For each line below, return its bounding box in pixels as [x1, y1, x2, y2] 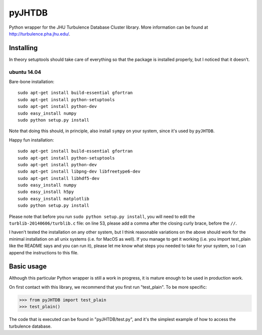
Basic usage [9, 263, 47, 271]
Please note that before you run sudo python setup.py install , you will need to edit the [9, 213, 195, 219]
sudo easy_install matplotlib [17, 196, 90, 201]
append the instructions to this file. [9, 249, 79, 255]
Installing [9, 44, 38, 52]
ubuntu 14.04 [9, 69, 41, 75]
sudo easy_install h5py [17, 189, 74, 194]
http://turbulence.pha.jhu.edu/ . [9, 31, 70, 36]
